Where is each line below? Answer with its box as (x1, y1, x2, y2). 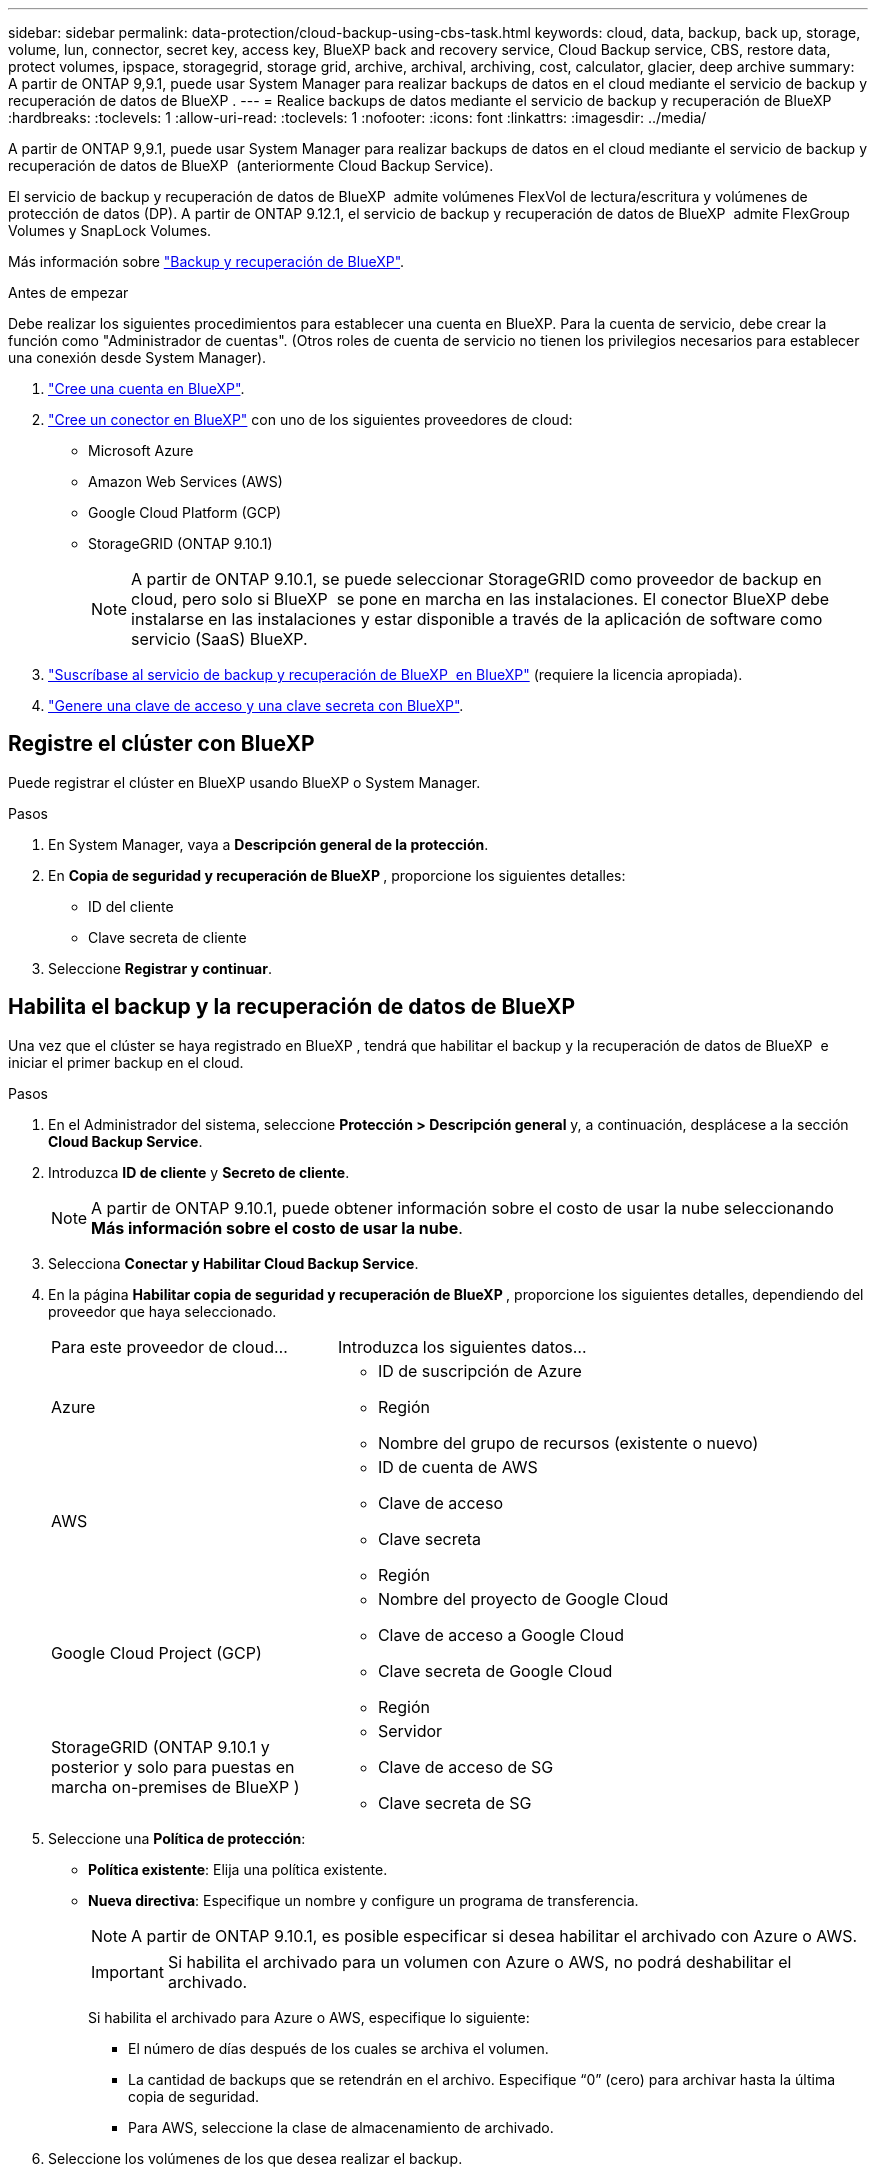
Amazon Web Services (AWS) (88, 473, 283, 490)
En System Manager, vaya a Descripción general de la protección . (48, 835, 489, 853)
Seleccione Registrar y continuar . (48, 959, 272, 977)
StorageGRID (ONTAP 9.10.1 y (51, 1736, 270, 1757)
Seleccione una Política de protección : (48, 1829, 306, 1847)
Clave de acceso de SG (377, 1756, 554, 1777)
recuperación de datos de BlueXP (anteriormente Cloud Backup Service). (8, 157, 494, 174)
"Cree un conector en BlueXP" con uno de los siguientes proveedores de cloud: (48, 411, 573, 428)
